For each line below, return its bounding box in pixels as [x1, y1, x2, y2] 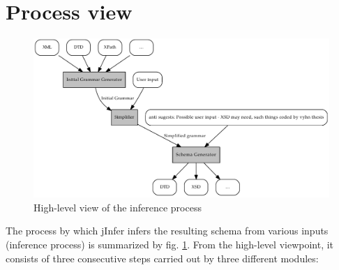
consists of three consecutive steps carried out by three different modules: [6, 250, 319, 265]
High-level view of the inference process [33, 200, 202, 214]
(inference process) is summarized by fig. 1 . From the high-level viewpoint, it [6, 237, 334, 252]
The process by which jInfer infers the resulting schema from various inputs [6, 223, 329, 238]
